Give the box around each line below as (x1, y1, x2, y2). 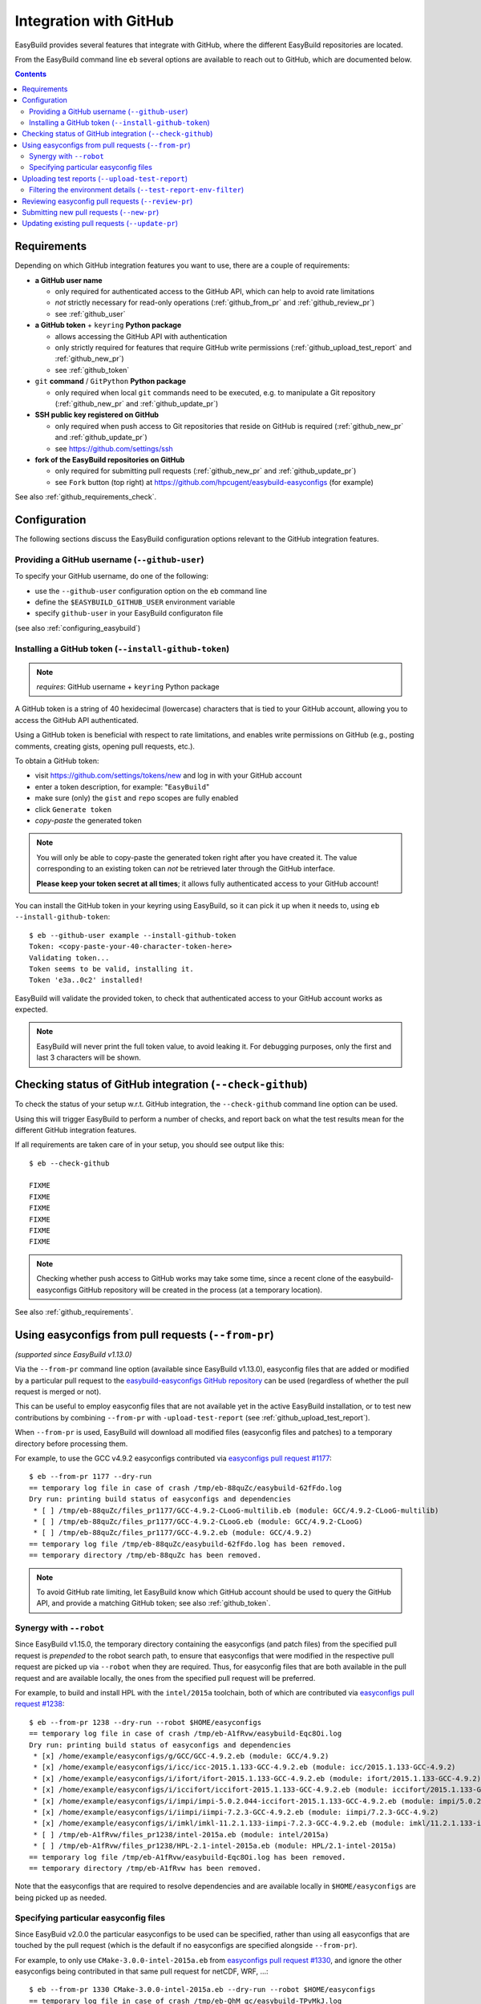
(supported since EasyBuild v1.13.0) (14, 1349, 132, 1359)
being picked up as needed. (14, 1893, 107, 1902)
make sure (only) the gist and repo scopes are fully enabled (34, 794, 239, 803)
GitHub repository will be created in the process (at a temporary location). (79, 1285, 323, 1295)
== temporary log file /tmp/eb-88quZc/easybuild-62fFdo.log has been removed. (29, 1539, 346, 1549)
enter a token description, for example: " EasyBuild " (34, 782, 210, 791)
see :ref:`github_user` (55, 309, 126, 318)
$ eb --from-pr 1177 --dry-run (29, 1472, 152, 1481)
